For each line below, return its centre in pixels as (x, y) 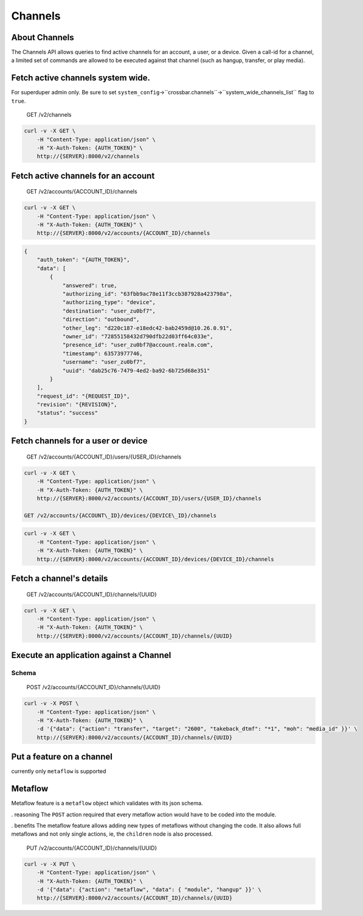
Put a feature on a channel (62, 757)
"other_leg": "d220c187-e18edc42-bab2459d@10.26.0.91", (147, 328)
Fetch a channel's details (60, 578)
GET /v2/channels (49, 115)
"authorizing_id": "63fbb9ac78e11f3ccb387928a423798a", (147, 294)
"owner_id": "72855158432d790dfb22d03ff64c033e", (138, 336)
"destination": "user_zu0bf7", (109, 311)
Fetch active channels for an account (83, 175)
